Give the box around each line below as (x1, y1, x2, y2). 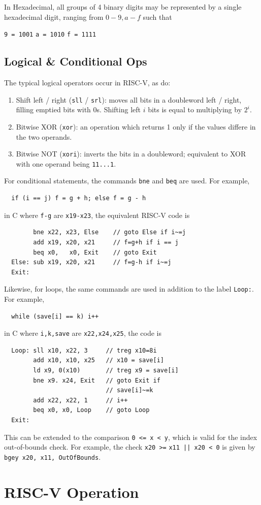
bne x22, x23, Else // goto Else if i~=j (33, 229, 186, 236)
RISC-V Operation (4, 481, 139, 502)
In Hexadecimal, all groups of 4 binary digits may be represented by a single (4, 2, 242, 12)
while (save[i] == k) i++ (11, 312, 99, 320)
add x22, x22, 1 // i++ (33, 396, 128, 404)
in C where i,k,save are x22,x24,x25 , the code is (4, 328, 161, 338)
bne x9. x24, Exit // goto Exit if (33, 376, 160, 384)
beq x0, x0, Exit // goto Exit (33, 248, 157, 256)
